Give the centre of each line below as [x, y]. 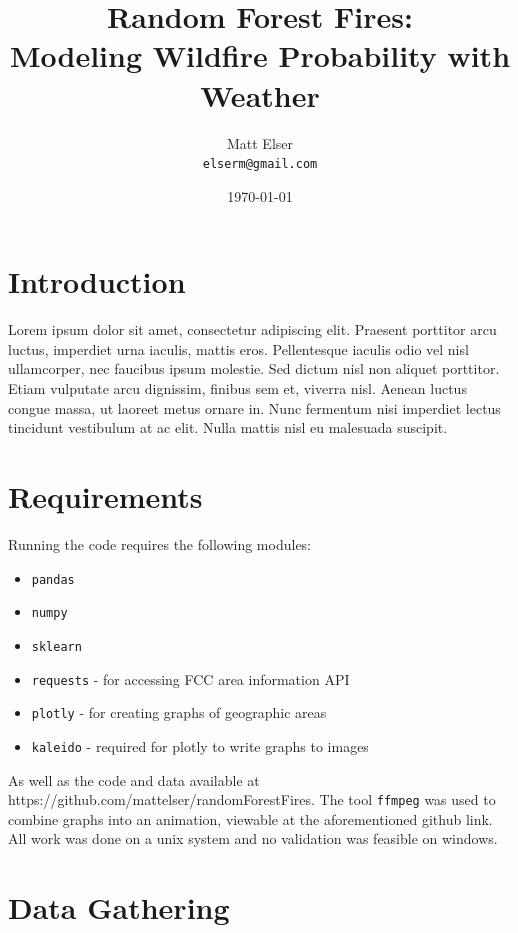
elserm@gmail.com [260, 164]
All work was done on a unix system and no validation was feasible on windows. [253, 838]
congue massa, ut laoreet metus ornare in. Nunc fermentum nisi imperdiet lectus [254, 407]
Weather [260, 94]
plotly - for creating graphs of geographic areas [179, 712]
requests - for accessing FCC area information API [190, 678]
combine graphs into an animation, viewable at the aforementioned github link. [250, 818]
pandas [53, 579]
